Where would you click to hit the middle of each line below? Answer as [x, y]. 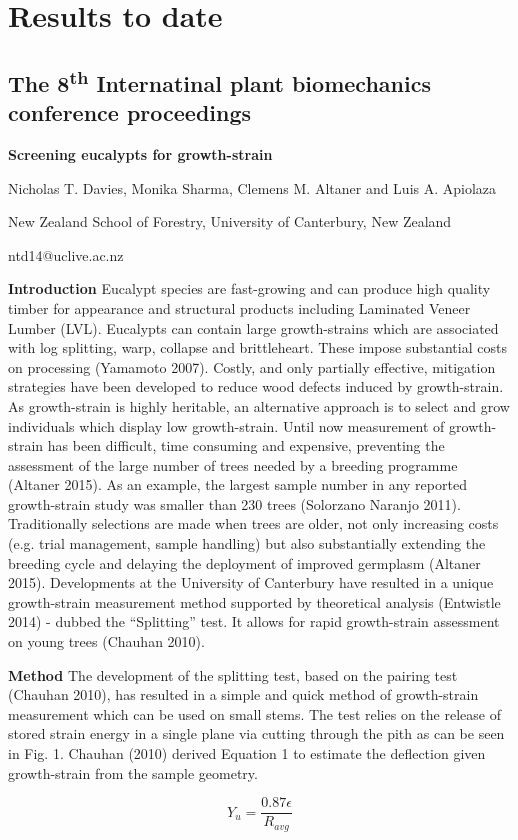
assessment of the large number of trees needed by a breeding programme [233, 464]
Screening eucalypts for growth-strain [140, 153]
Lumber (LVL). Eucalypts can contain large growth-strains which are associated [253, 327]
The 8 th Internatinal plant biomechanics [219, 80]
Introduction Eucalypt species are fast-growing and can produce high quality [249, 288]
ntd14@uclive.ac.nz [66, 254]
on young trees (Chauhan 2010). [106, 641]
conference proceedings [130, 112]
